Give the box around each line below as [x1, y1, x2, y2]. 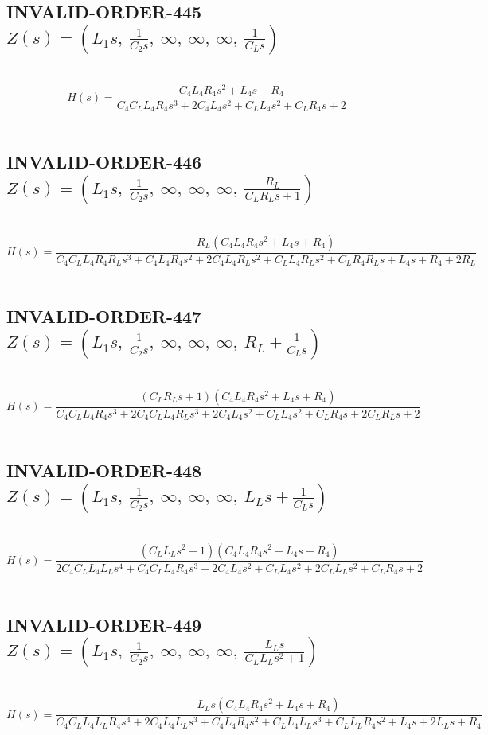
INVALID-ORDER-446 [6, 150, 202, 174]
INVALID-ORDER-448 [6, 458, 202, 483]
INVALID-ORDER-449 [6, 612, 202, 636]
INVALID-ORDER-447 [6, 304, 202, 329]
